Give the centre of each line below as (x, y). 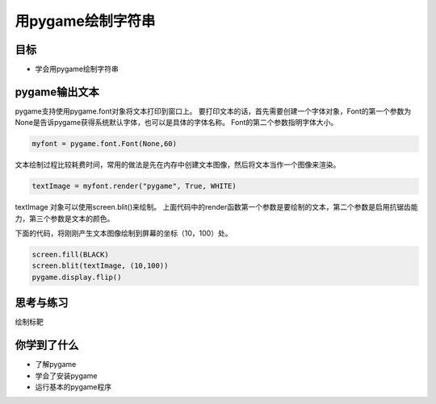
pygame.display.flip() (77, 277)
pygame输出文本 (57, 92)
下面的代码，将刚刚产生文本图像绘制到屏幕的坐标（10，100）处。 (124, 233)
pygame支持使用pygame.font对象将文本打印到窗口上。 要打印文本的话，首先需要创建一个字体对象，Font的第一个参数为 (213, 111)
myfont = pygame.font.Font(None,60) (105, 144)
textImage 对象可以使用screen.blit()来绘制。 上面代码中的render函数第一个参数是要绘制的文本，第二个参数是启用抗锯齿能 (216, 207)
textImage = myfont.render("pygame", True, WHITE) (134, 186)
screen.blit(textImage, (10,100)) (100, 266)
